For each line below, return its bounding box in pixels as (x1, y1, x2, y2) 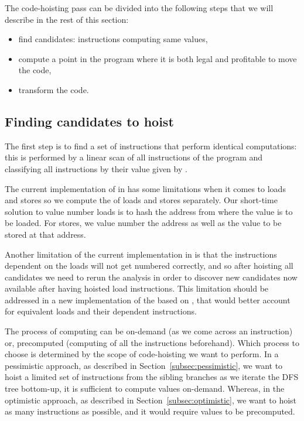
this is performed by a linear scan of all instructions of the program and (5, 151, 263, 163)
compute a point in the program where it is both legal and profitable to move (18, 52, 297, 64)
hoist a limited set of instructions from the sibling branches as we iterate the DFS (5, 371, 299, 383)
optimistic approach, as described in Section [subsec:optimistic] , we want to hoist (5, 393, 297, 406)
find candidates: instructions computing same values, (18, 33, 208, 45)
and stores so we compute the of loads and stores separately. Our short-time (5, 194, 278, 206)
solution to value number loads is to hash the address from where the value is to (5, 205, 293, 217)
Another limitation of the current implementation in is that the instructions (5, 248, 277, 260)
